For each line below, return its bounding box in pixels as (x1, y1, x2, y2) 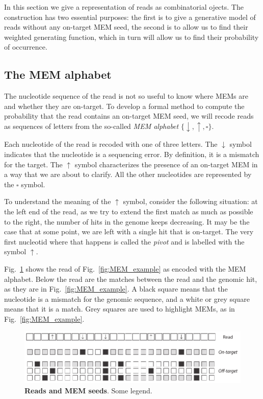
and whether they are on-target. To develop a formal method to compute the (4, 100, 245, 111)
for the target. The (4, 159, 63, 169)
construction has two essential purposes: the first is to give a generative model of (4, 11, 256, 22)
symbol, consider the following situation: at (123, 196, 258, 207)
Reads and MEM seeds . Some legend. (24, 385, 152, 395)
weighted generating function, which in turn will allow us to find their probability (4, 31, 259, 42)
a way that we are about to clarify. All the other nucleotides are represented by (4, 169, 252, 180)
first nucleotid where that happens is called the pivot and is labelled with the (4, 236, 245, 247)
